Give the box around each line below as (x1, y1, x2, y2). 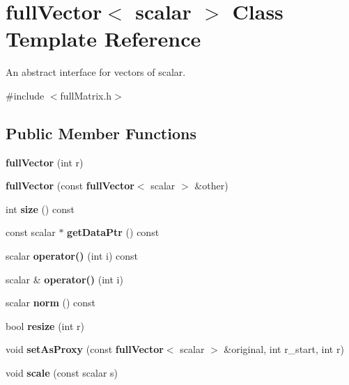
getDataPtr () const (67, 225, 160, 239)
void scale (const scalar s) (6, 366, 118, 380)
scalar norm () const (6, 295, 96, 310)
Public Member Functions (6, 122, 196, 143)
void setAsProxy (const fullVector (6, 342, 164, 356)
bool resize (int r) (6, 318, 84, 333)
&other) (194, 178, 228, 193)
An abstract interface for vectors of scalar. (6, 65, 186, 79)
